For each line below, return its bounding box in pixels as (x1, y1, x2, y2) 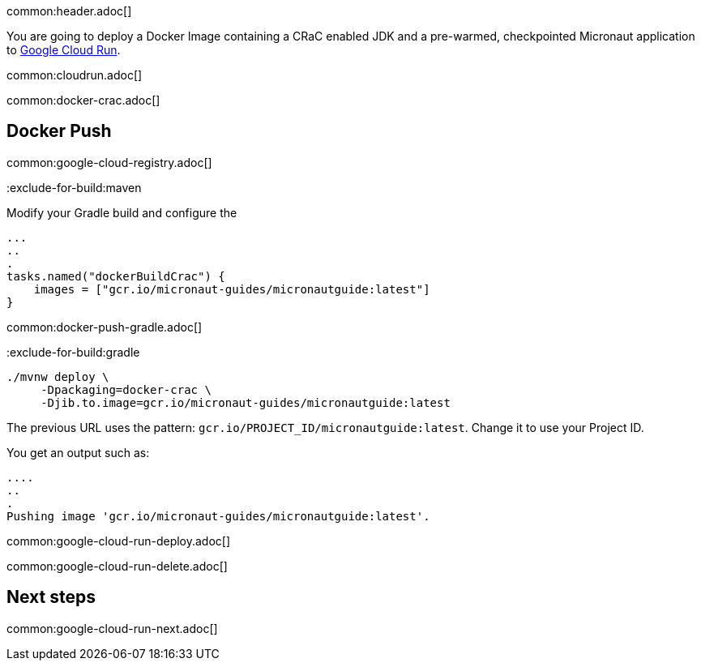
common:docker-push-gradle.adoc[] (6, 319, 203, 334)
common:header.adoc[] (6, 4, 132, 18)
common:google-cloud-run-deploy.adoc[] (6, 533, 231, 548)
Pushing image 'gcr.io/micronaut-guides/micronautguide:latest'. (6, 509, 430, 523)
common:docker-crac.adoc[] (6, 93, 160, 107)
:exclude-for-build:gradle (6, 344, 140, 359)
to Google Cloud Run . (6, 43, 121, 57)
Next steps (6, 587, 96, 608)
